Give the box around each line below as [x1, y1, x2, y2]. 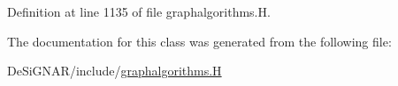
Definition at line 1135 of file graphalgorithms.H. [7, 3, 271, 20]
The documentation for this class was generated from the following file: [7, 32, 392, 50]
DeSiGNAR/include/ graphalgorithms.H [7, 61, 222, 80]
